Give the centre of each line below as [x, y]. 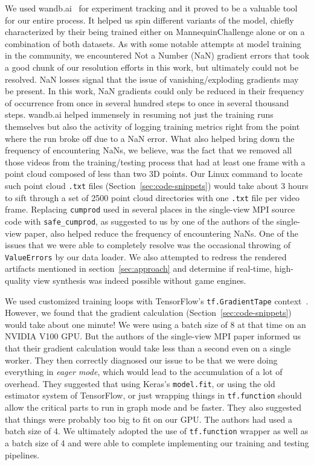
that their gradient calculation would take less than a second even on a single [148, 348]
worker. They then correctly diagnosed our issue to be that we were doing [141, 360]
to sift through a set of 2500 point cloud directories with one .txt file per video [152, 197]
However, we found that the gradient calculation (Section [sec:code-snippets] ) [148, 313]
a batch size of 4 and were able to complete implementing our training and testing [157, 442]
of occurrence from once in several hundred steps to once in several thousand [147, 102]
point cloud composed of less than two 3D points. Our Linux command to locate [154, 174]
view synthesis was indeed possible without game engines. [140, 280]
